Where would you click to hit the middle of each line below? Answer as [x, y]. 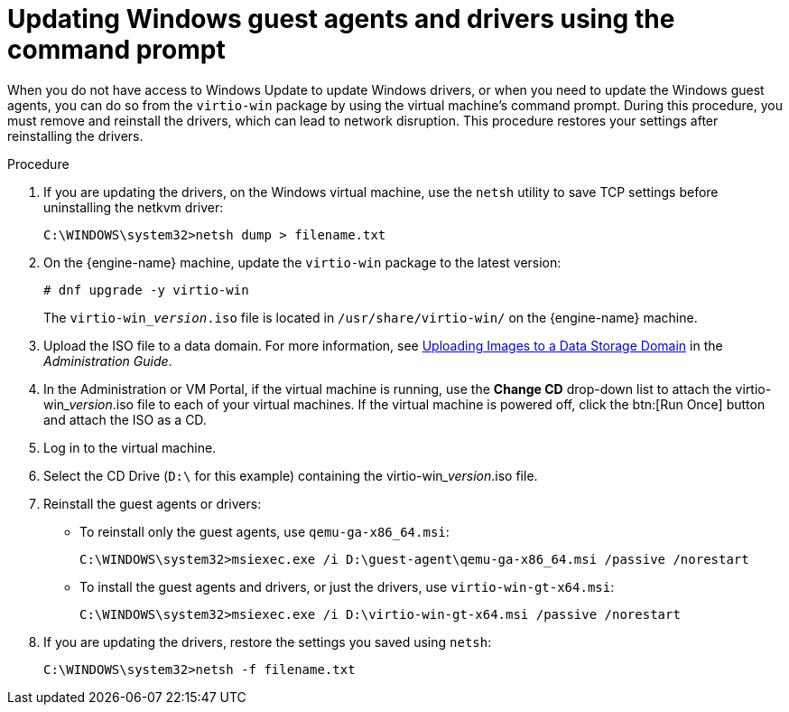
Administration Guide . [108, 361]
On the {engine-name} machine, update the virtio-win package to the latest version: [302, 262]
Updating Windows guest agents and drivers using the [341, 19]
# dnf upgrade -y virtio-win [146, 290]
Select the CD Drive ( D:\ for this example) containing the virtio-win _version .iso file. [291, 475]
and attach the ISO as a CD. [125, 419]
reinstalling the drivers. [75, 136]
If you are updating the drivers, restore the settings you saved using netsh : [268, 642]
